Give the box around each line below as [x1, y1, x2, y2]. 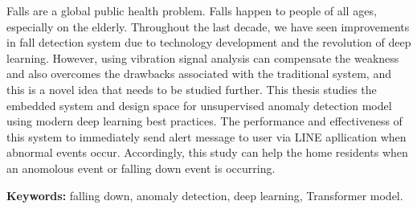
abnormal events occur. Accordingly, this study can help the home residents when [6, 144, 408, 161]
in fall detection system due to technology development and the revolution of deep [6, 34, 411, 51]
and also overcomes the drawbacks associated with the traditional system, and [6, 65, 391, 82]
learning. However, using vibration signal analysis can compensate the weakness [6, 49, 399, 66]
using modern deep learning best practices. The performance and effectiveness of [6, 113, 403, 129]
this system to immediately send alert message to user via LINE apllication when [6, 128, 407, 145]
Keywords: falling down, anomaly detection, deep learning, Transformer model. [6, 186, 403, 203]
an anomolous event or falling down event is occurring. [6, 159, 276, 176]
